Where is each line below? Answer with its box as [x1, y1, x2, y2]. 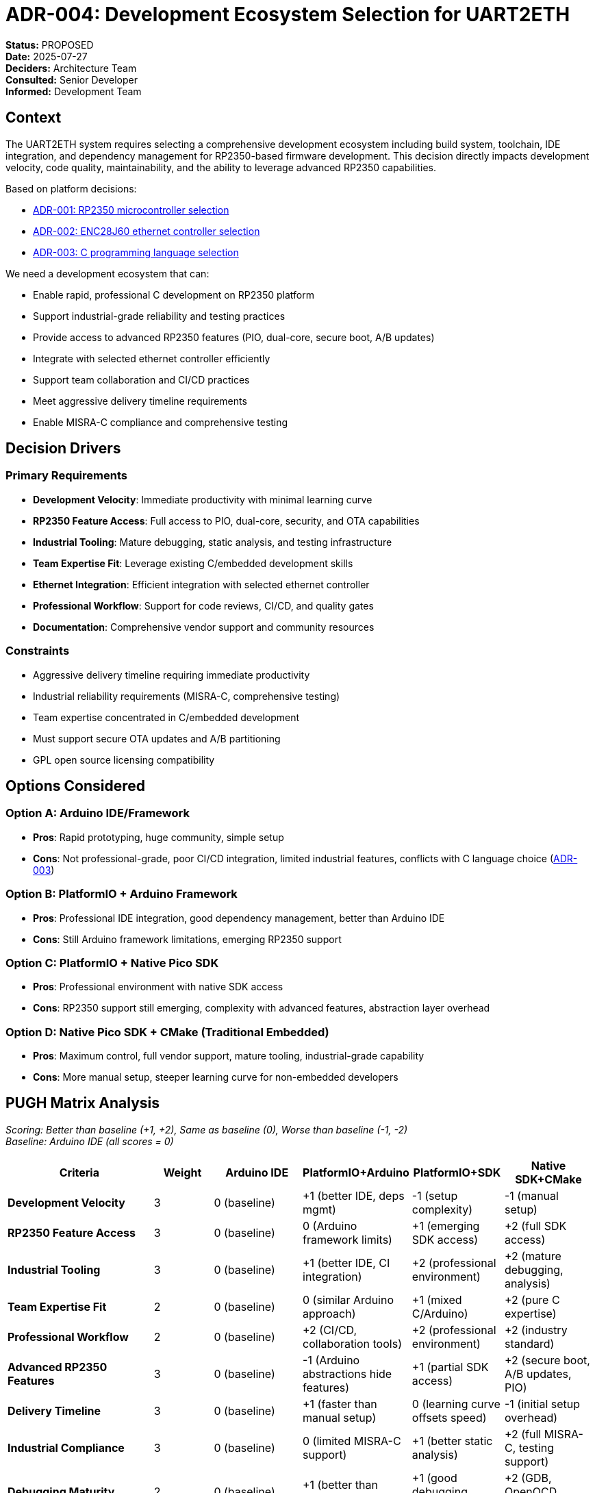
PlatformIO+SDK [413, 1165, 501, 1179]
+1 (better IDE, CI [303, 1255, 390, 1270]
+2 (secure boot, [504, 1353, 590, 1367]
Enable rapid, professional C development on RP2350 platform [33, 288, 314, 301]
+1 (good [412, 1470, 457, 1485]
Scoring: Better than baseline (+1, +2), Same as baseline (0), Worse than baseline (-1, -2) [5, 1123, 408, 1136]
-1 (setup [412, 1188, 458, 1203]
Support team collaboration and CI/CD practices [33, 373, 250, 386]
